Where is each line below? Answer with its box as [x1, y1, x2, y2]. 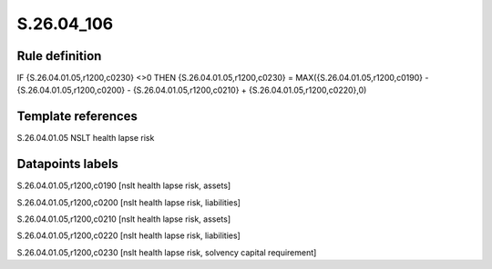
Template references [16, 109, 138, 125]
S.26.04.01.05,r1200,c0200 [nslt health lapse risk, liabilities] [16, 196, 241, 208]
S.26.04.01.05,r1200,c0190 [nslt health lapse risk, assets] [16, 180, 231, 191]
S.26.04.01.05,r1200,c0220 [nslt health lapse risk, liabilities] [16, 230, 241, 241]
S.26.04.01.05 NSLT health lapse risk [16, 133, 155, 144]
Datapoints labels [16, 156, 118, 172]
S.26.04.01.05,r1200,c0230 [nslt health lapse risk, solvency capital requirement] [16, 246, 317, 258]
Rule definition [16, 48, 102, 64]
